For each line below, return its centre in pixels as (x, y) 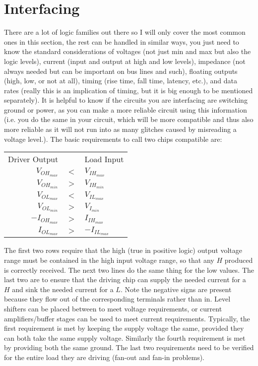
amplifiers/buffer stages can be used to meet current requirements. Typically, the (127, 318)
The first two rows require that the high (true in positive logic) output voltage (123, 250)
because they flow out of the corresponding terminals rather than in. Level (117, 299)
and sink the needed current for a (63, 289)
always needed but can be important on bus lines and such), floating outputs (121, 71)
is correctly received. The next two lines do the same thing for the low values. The (129, 270)
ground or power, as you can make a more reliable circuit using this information (126, 109)
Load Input (104, 159)
